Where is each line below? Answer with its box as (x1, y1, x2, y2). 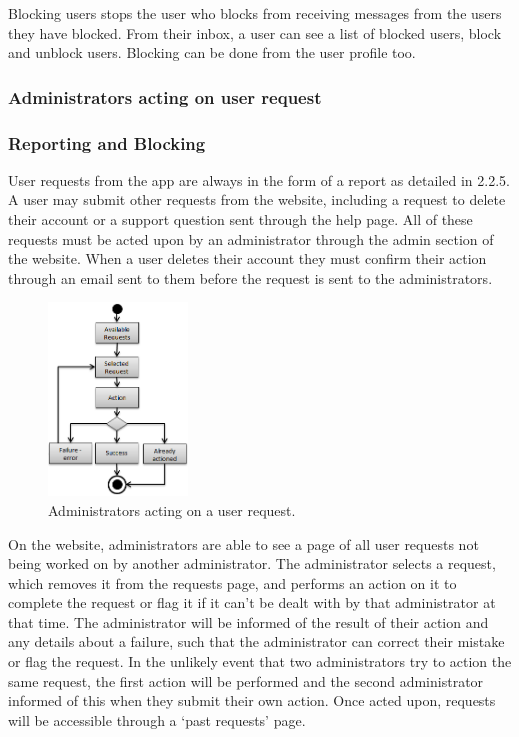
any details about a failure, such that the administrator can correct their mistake (8, 631, 505, 652)
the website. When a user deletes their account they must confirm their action (8, 248, 487, 269)
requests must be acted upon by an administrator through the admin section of (8, 228, 494, 249)
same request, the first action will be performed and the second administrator (8, 670, 484, 691)
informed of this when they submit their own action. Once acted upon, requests (8, 690, 496, 711)
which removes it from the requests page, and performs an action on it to (8, 572, 457, 593)
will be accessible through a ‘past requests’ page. (8, 709, 306, 730)
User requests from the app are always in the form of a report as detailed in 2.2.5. (8, 169, 510, 190)
